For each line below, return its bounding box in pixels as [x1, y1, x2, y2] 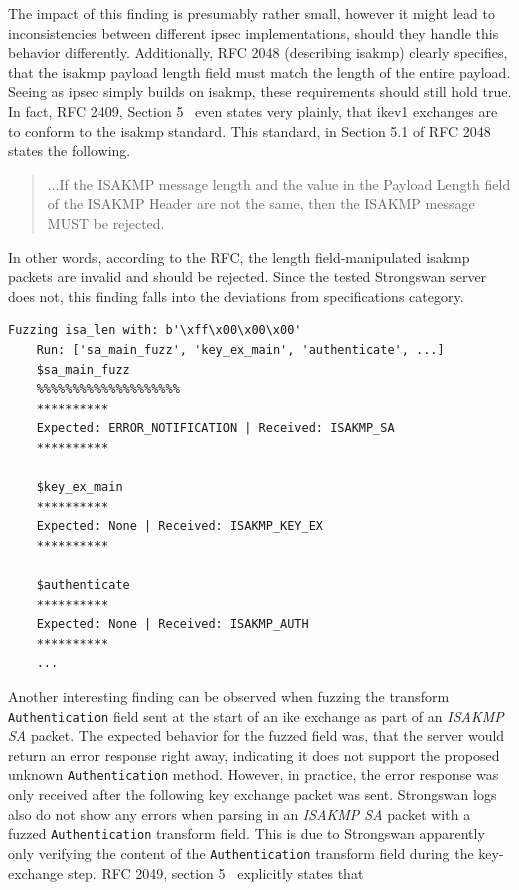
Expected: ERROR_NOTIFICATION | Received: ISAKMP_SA [36, 421, 395, 436]
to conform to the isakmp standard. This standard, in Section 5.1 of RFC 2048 [8, 120, 491, 141]
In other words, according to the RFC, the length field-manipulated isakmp [8, 246, 470, 267]
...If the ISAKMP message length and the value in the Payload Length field [47, 173, 511, 194]
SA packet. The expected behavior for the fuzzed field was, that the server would [8, 725, 505, 746]
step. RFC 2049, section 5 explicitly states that [67, 862, 364, 883]
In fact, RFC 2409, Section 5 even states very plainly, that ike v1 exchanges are [8, 100, 498, 121]
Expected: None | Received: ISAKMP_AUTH [36, 617, 309, 632]
